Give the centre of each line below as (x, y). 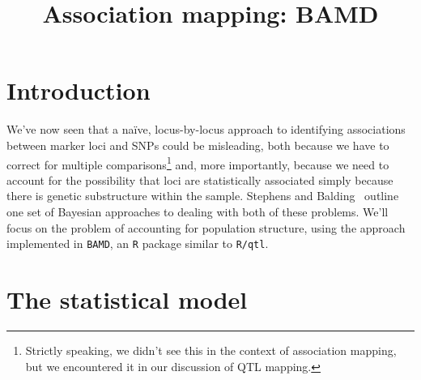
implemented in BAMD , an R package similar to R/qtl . (138, 243)
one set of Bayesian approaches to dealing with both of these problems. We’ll (198, 211)
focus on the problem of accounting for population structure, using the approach (206, 227)
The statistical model (127, 299)
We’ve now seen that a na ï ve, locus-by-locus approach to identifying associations (206, 129)
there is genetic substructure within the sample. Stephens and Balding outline (203, 196)
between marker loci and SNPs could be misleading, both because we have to (198, 145)
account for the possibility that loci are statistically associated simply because (200, 179)
